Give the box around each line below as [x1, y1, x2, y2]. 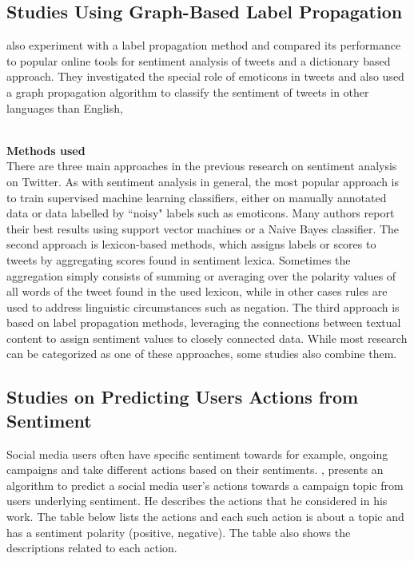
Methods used [6, 141, 86, 158]
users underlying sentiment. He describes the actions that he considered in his [6, 492, 388, 509]
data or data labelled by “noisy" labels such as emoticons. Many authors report [6, 205, 395, 221]
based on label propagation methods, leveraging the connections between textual [6, 314, 401, 331]
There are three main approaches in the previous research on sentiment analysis [6, 157, 397, 174]
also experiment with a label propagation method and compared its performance [6, 37, 401, 54]
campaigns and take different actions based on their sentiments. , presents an [6, 461, 384, 478]
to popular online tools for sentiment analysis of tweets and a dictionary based [6, 52, 391, 69]
